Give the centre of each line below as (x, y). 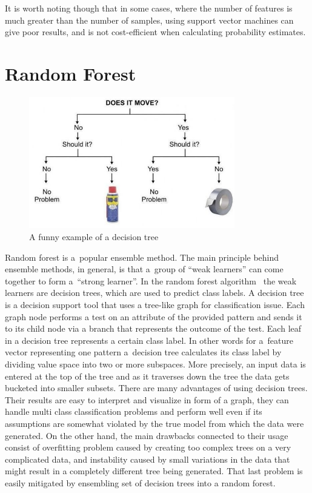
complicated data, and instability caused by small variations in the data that (148, 459)
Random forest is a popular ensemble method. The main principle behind (142, 257)
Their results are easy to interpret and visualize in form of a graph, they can (147, 399)
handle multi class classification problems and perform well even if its (134, 411)
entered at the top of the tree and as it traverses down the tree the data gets (147, 376)
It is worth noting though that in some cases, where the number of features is (149, 8)
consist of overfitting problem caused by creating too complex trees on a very (148, 447)
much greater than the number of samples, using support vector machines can (149, 20)
